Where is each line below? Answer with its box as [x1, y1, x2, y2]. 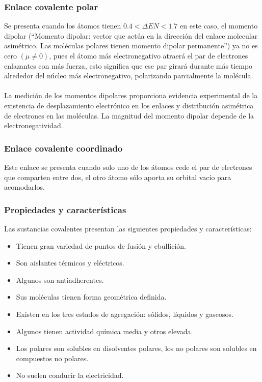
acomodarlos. [4, 182, 45, 192]
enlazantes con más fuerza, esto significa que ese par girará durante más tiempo [4, 60, 253, 71]
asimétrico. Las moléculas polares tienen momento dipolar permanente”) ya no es [4, 40, 258, 51]
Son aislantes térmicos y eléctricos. [16, 257, 124, 268]
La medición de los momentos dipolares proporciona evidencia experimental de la [4, 90, 258, 101]
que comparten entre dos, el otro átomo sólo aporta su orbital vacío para [4, 171, 231, 182]
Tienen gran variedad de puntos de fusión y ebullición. [16, 240, 186, 251]
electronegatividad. [4, 120, 63, 131]
